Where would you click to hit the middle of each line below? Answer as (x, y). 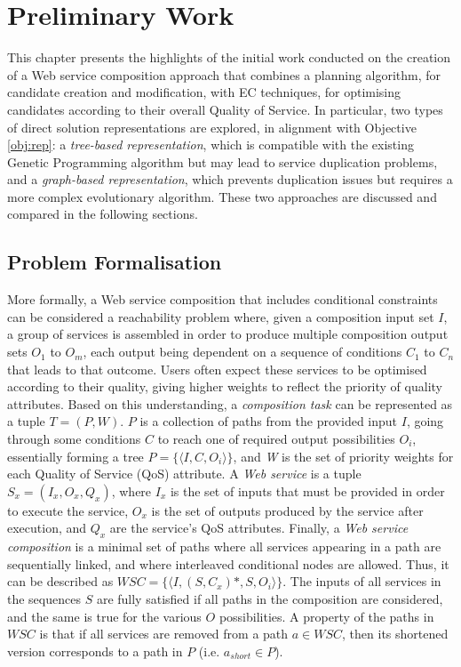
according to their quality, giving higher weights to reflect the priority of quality (225, 386)
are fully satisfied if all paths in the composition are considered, (270, 598)
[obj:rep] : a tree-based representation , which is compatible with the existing (211, 145)
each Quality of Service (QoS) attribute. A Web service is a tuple (184, 474)
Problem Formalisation (115, 262)
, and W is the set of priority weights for (343, 456)
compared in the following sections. (103, 214)
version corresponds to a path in (95, 651)
